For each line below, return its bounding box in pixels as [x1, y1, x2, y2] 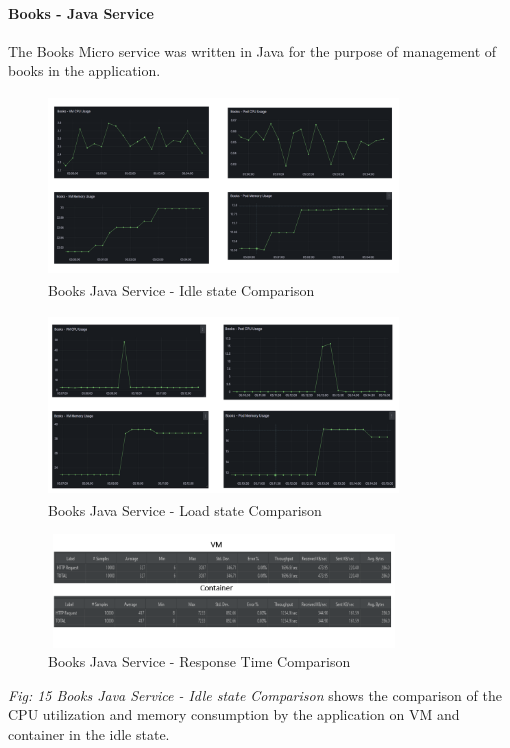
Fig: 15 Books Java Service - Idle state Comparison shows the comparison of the [8, 684, 502, 705]
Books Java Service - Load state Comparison [48, 499, 322, 520]
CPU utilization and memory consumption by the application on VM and [8, 704, 460, 725]
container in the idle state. [8, 723, 170, 744]
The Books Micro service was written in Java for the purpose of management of [8, 40, 497, 61]
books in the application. [8, 60, 161, 81]
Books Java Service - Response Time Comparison [48, 651, 351, 672]
